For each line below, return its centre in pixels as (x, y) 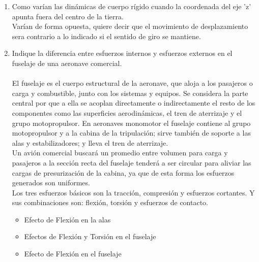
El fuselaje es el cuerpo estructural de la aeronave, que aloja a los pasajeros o (132, 83)
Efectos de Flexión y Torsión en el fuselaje (90, 236)
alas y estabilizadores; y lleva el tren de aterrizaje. (90, 142)
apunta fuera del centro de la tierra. (68, 16)
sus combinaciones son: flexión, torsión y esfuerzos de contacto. (110, 202)
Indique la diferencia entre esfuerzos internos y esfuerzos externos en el (122, 53)
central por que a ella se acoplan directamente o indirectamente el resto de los (134, 103)
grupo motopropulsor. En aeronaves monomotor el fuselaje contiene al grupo (131, 123)
